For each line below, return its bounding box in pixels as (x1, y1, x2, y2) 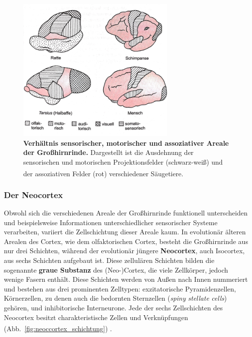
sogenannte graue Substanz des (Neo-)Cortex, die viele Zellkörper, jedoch (4, 264, 228, 275)
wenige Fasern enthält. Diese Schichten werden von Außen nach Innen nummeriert (4, 274, 248, 284)
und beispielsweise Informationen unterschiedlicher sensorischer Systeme (4, 217, 218, 227)
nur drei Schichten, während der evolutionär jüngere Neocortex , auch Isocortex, (4, 245, 245, 256)
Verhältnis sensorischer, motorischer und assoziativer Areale (23, 138, 229, 148)
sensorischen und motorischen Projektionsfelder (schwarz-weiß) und (23, 156, 223, 167)
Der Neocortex (4, 188, 63, 200)
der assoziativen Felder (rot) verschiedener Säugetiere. (23, 168, 184, 178)
